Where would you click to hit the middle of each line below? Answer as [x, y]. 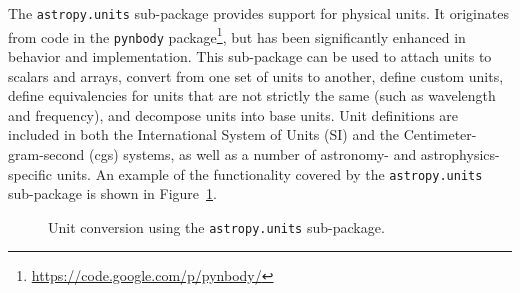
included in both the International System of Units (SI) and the [204, 134]
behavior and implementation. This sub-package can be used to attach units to [250, 55]
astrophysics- [460, 153]
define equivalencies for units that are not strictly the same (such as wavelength [252, 95]
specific [30, 173]
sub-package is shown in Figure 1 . [112, 193]
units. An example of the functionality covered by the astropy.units [269, 173]
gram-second [46, 153]
